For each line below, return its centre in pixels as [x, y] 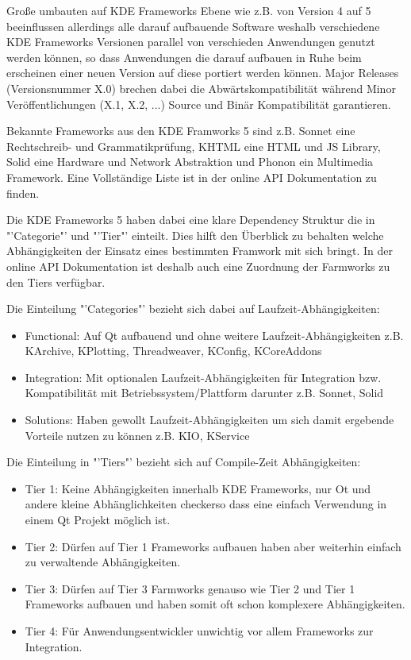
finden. [23, 193]
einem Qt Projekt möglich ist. [98, 520]
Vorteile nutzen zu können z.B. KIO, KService [137, 435]
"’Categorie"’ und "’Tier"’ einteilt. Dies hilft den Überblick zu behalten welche [195, 235]
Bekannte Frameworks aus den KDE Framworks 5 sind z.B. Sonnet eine [181, 131]
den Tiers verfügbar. [56, 282]
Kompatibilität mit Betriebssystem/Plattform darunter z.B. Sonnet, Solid [204, 393]
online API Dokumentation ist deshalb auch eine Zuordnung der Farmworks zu [198, 266]
